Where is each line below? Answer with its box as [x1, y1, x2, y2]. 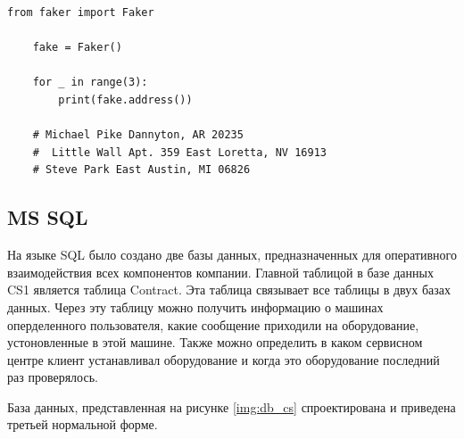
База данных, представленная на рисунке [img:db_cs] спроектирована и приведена [7, 397, 456, 416]
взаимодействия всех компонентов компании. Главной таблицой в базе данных [7, 262, 434, 281]
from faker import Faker [7, 6, 154, 19]
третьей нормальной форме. [7, 415, 158, 434]
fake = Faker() [32, 41, 122, 54]
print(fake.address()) [58, 93, 193, 106]
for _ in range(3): [32, 76, 148, 89]
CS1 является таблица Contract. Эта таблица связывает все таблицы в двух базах [7, 280, 451, 299]
